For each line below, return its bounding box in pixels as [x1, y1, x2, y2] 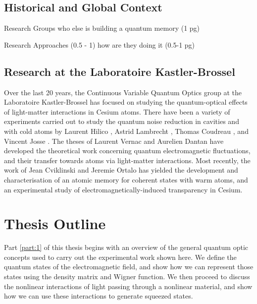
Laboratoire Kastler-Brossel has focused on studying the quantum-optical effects [4, 97, 248, 107]
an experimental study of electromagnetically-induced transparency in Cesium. [4, 184, 243, 194]
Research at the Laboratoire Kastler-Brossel [4, 63, 235, 79]
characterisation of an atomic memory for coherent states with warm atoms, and [4, 174, 248, 184]
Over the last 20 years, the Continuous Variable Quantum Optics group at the [4, 87, 242, 97]
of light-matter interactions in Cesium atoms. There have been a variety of [4, 106, 230, 117]
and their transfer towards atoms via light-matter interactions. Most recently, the [4, 155, 251, 165]
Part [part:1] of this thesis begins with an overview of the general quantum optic [4, 242, 249, 252]
